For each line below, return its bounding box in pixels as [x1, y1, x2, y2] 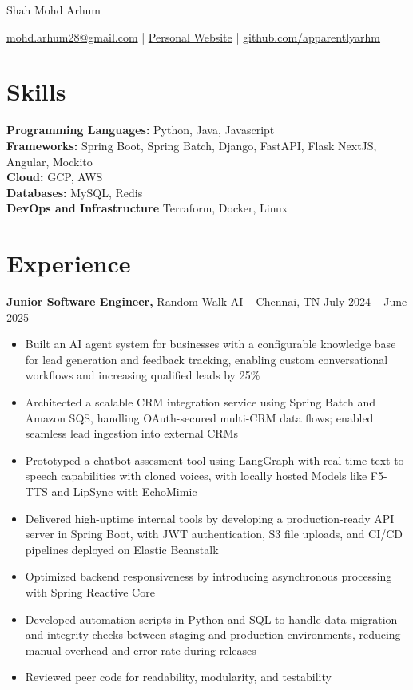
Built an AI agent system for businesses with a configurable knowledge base [25, 335, 396, 352]
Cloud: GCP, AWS [6, 169, 103, 185]
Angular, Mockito [6, 153, 93, 169]
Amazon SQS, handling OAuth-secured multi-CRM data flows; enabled [25, 409, 374, 426]
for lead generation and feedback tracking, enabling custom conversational [25, 351, 388, 367]
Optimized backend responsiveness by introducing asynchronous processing [25, 568, 392, 585]
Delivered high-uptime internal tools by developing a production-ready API [25, 510, 395, 526]
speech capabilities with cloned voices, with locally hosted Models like [25, 467, 367, 484]
